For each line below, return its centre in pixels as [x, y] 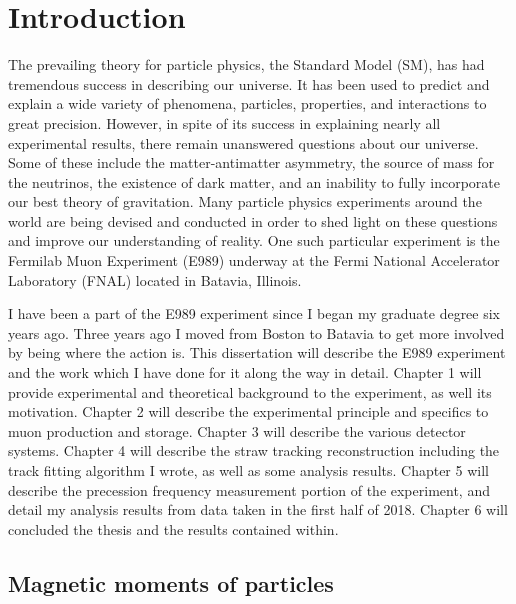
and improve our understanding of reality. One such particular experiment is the [254, 240]
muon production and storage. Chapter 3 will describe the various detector [237, 430]
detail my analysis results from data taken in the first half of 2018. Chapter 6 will [258, 509]
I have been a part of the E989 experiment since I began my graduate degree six [254, 313]
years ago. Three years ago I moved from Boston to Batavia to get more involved [256, 332]
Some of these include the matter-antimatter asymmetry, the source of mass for [251, 162]
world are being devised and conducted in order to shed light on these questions [253, 220]
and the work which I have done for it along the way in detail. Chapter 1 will [245, 372]
